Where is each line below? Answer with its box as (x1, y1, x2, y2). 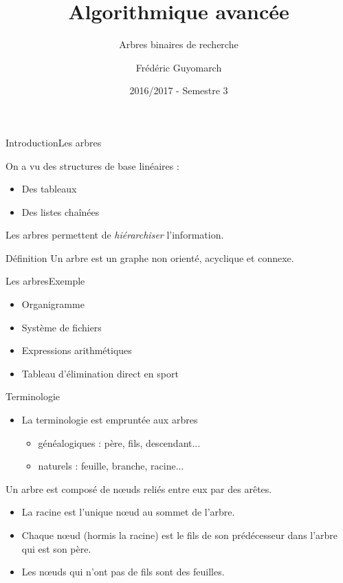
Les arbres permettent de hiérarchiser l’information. (5, 228, 224, 242)
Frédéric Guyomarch (135, 60, 222, 74)
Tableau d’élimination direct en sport (21, 366, 179, 380)
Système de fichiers (21, 320, 102, 334)
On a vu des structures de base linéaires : (5, 158, 179, 173)
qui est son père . (21, 541, 91, 555)
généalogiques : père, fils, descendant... (38, 435, 201, 450)
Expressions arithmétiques (21, 343, 132, 357)
